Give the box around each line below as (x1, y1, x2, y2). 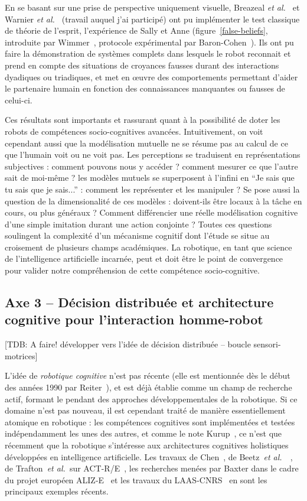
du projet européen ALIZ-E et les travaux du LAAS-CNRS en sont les (5, 473, 267, 486)
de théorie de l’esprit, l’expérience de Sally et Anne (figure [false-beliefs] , (5, 24, 268, 37)
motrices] (5, 349, 38, 362)
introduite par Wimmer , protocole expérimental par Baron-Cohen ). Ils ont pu (5, 35, 294, 48)
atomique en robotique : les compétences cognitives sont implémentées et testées (5, 415, 295, 428)
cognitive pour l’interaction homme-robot (5, 310, 263, 328)
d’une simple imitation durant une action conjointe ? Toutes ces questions (5, 217, 272, 230)
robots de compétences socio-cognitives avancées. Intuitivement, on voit (5, 125, 263, 137)
